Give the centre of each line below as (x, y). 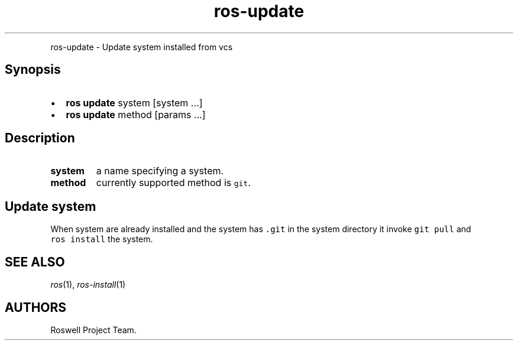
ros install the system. (102, 239)
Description (40, 138)
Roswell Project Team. (93, 330)
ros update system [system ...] (134, 102)
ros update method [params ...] (136, 114)
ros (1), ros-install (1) (88, 285)
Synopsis (33, 70)
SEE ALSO (35, 262)
